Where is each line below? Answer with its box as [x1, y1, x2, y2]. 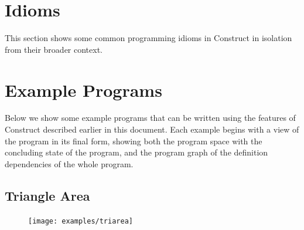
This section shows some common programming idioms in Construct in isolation [5, 32, 292, 44]
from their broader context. [5, 43, 103, 55]
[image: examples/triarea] [28, 217, 133, 225]
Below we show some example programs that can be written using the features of [5, 111, 296, 124]
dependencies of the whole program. [5, 157, 134, 170]
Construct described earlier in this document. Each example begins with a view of [5, 123, 299, 136]
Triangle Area [5, 186, 90, 204]
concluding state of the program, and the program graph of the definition [5, 146, 268, 158]
